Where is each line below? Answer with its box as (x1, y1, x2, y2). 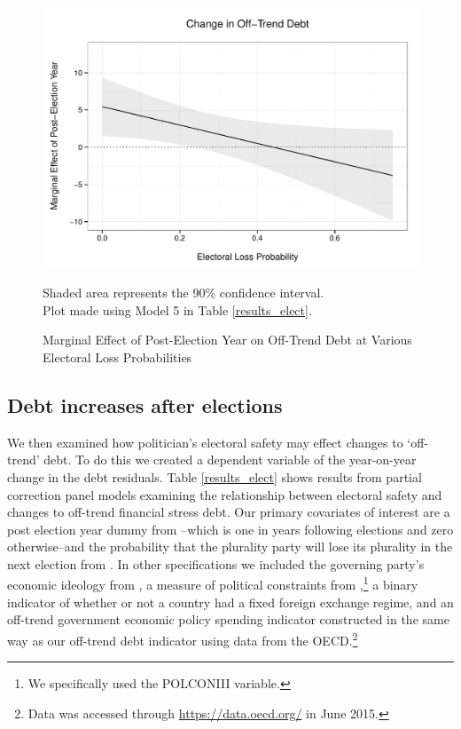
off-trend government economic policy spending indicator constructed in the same (7, 610, 449, 629)
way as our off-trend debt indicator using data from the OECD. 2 (7, 628, 358, 649)
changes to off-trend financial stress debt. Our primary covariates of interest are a (7, 503, 450, 521)
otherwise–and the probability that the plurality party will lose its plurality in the (7, 537, 453, 556)
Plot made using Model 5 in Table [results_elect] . (43, 300, 312, 319)
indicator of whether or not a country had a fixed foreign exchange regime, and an (7, 592, 454, 611)
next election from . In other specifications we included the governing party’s (7, 554, 425, 573)
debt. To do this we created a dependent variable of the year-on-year (43, 450, 417, 469)
